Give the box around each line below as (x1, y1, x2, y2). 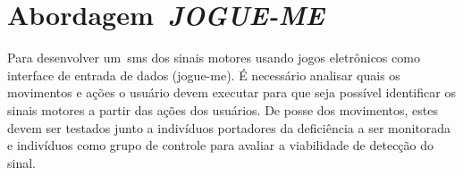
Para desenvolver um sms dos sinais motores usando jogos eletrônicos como (7, 48, 420, 67)
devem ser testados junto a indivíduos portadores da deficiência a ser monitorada (7, 118, 451, 137)
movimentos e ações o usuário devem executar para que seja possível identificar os (7, 83, 456, 102)
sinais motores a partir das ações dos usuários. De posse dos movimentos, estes (7, 100, 439, 119)
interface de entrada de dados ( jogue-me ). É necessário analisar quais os (7, 65, 400, 84)
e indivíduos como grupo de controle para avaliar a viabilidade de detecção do (7, 136, 434, 154)
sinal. (7, 153, 36, 171)
